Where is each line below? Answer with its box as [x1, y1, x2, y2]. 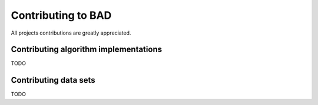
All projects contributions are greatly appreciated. [11, 29, 131, 36]
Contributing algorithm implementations [11, 45, 162, 55]
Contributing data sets [11, 75, 95, 85]
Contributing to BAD [11, 9, 112, 22]
